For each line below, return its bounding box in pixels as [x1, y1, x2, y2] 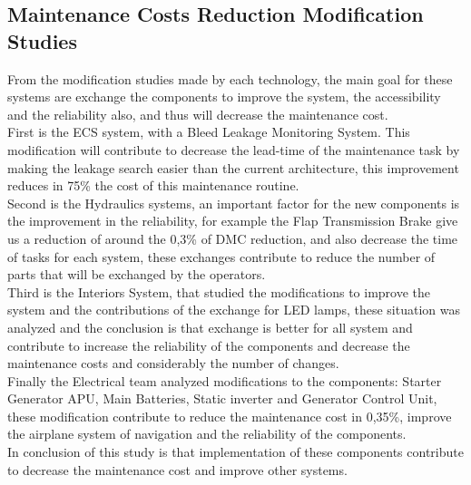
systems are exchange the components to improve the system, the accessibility [7, 87, 441, 106]
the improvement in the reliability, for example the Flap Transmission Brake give [7, 211, 458, 230]
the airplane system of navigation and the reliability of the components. [7, 424, 407, 443]
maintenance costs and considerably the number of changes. [7, 354, 339, 373]
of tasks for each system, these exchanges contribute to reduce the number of [7, 247, 436, 266]
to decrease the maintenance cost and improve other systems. [7, 460, 348, 479]
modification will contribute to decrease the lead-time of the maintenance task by [7, 140, 460, 159]
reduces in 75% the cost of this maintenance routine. [7, 176, 299, 195]
